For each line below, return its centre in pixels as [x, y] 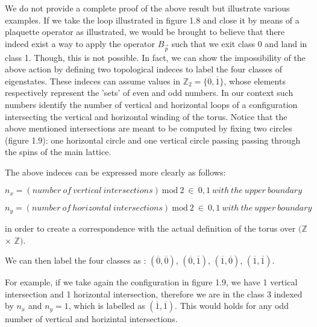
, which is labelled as [107, 306]
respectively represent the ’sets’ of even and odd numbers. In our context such [149, 93]
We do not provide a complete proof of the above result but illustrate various [147, 8]
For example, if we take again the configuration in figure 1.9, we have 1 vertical [151, 282]
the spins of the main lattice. [58, 152]
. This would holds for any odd [232, 306]
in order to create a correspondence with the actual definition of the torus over [150, 228]
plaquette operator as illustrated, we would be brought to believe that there [145, 32]
